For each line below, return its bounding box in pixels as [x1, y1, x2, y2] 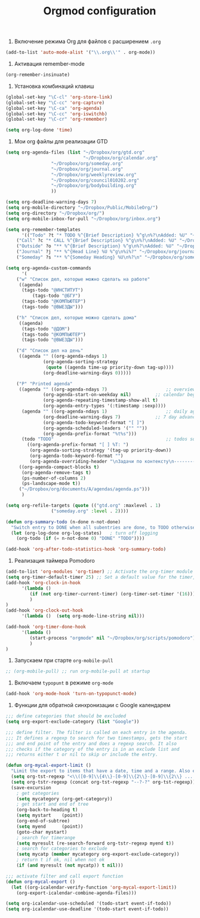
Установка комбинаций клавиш [14, 82, 95, 90]
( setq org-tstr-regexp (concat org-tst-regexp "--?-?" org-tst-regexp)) [11, 779, 196, 785]
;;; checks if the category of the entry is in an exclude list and [5, 746, 180, 752]
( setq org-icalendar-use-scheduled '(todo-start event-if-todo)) [5, 901, 171, 907]
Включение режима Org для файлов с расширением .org [14, 38, 161, 45]
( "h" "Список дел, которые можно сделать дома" [16, 315, 137, 321]
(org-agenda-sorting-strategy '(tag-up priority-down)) [29, 447, 171, 453]
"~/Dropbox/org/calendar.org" [82, 155, 159, 161]
